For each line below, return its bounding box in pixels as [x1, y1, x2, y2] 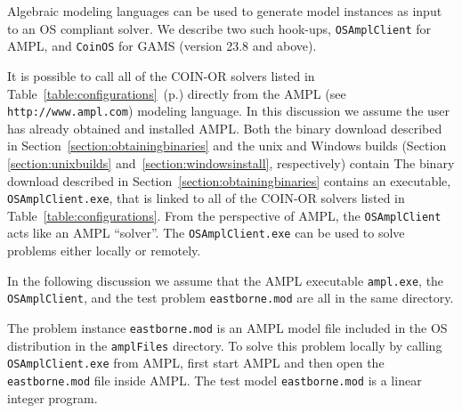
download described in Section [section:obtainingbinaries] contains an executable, [7, 171, 451, 190]
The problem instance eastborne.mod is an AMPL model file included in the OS [7, 319, 448, 336]
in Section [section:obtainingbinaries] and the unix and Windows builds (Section [7, 136, 447, 155]
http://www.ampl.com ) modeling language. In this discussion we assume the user [7, 101, 450, 120]
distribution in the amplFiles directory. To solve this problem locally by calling [7, 336, 442, 354]
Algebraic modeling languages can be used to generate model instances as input [7, 2, 442, 20]
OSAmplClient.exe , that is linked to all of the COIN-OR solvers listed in [7, 189, 405, 207]
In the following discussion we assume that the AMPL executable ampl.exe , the [7, 271, 444, 289]
